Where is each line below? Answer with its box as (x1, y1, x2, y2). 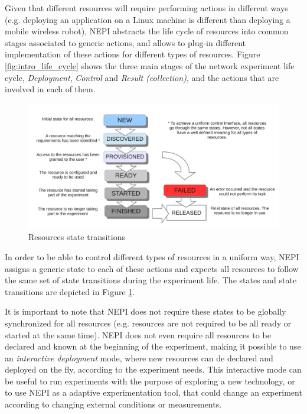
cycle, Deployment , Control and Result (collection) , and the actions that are (5, 71, 279, 83)
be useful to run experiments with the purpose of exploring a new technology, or (5, 374, 295, 387)
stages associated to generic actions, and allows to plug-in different (5, 36, 246, 48)
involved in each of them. (5, 83, 96, 95)
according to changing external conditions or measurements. (5, 398, 222, 410)
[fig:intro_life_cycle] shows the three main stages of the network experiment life (5, 59, 295, 72)
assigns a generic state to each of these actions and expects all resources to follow (5, 262, 299, 274)
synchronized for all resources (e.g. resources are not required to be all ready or (5, 316, 292, 329)
